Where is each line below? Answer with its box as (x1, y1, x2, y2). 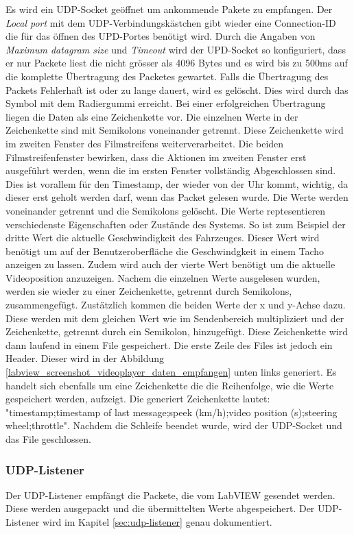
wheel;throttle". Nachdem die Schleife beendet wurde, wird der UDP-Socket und (5, 418, 342, 433)
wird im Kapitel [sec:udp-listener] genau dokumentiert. (42, 515, 272, 529)
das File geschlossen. (5, 432, 91, 446)
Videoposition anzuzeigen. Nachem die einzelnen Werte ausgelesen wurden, (5, 270, 320, 284)
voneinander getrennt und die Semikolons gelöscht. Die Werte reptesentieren (5, 203, 326, 217)
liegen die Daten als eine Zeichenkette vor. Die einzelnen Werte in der (5, 109, 298, 123)
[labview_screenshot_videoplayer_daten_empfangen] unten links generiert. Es (5, 365, 337, 379)
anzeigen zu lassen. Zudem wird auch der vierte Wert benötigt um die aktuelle (5, 257, 335, 271)
